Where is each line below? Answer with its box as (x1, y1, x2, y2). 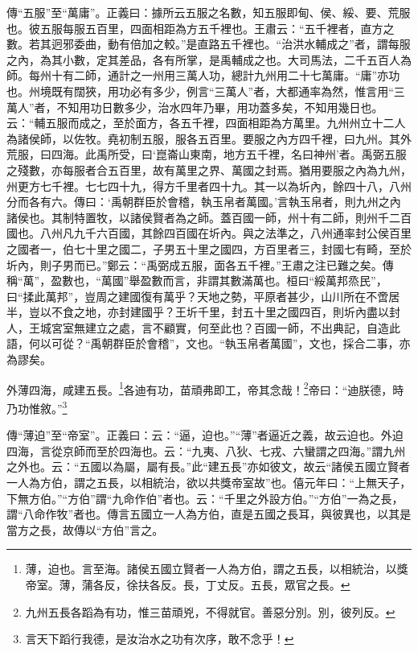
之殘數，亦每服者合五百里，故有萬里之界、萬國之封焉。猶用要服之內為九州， (6, 161, 412, 178)
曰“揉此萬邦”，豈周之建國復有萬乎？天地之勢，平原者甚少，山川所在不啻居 (6, 287, 400, 304)
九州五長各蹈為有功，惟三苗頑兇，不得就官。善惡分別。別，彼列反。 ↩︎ (25, 603, 395, 620)
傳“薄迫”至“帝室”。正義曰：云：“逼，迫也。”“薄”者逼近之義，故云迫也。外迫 (6, 427, 404, 444)
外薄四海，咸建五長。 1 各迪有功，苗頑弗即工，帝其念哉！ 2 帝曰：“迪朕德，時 (6, 378, 404, 398)
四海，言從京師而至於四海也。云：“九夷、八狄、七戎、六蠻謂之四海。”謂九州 (6, 442, 406, 459)
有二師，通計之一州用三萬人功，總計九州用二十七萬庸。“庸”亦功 (62, 67, 400, 84)
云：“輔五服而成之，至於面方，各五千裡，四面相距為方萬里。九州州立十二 (6, 114, 395, 131)
